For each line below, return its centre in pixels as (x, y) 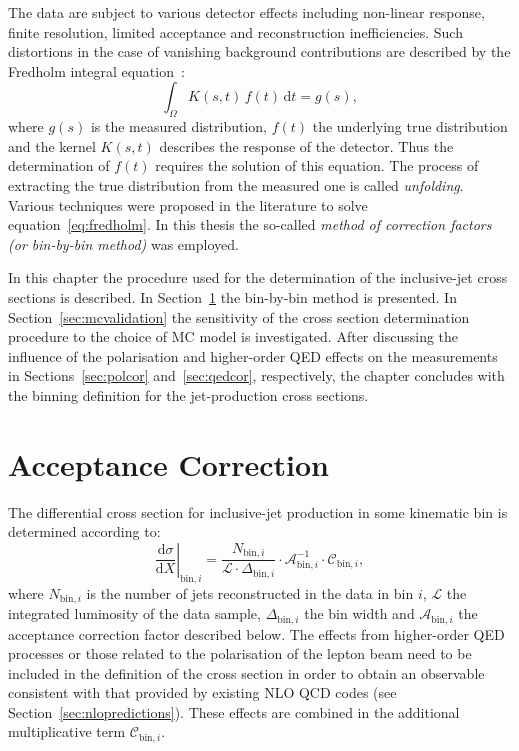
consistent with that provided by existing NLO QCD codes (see (202, 692)
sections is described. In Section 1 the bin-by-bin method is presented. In (232, 296)
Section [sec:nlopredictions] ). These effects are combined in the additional (234, 711)
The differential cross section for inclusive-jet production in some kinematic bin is (258, 511)
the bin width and (359, 613)
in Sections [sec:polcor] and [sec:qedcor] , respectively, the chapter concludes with (256, 375)
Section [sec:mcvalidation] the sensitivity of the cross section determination (239, 316)
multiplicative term (67, 731)
